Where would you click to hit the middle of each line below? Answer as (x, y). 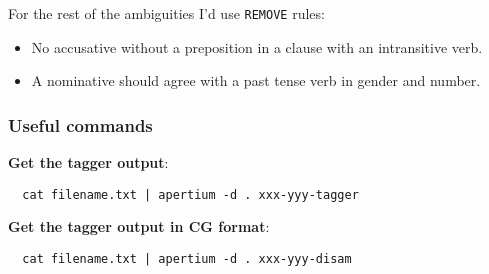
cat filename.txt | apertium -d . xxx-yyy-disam (187, 258)
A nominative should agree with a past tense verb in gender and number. (256, 80)
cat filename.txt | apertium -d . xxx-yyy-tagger (190, 194)
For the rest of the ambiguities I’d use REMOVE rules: (166, 13)
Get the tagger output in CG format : (139, 226)
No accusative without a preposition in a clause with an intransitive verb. (257, 46)
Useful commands (80, 124)
